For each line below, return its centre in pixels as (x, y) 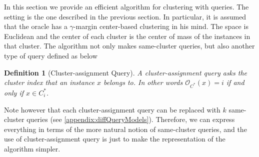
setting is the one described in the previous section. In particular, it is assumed (125, 16)
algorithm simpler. (32, 148)
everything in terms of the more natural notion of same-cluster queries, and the (125, 129)
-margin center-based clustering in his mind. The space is (161, 26)
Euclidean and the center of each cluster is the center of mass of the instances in (127, 36)
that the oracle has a (36, 26)
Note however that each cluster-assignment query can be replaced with (112, 109)
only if (14, 92)
